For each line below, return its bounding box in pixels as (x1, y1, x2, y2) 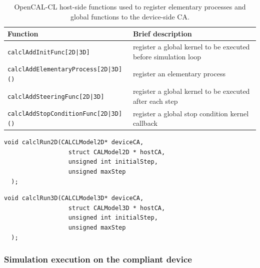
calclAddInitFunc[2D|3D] (7, 48, 90, 56)
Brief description (132, 28, 192, 39)
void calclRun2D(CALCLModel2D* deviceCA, (4, 139, 144, 146)
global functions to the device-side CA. (70, 11, 189, 21)
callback (132, 118, 157, 128)
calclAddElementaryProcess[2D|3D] (7, 66, 122, 73)
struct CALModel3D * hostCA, (68, 204, 165, 212)
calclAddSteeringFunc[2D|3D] (7, 93, 104, 100)
